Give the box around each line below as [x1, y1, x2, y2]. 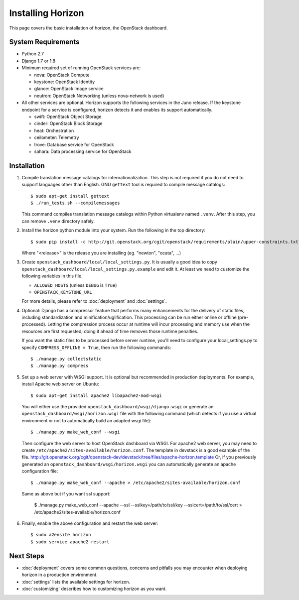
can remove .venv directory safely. [21, 218, 95, 224]
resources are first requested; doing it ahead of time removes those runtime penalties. [21, 328, 199, 334]
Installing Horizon [9, 7, 84, 18]
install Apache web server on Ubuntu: [21, 381, 99, 387]
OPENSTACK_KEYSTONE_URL [34, 289, 92, 295]
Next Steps [9, 552, 44, 560]
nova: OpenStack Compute [34, 72, 90, 78]
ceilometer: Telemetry [34, 134, 79, 140]
